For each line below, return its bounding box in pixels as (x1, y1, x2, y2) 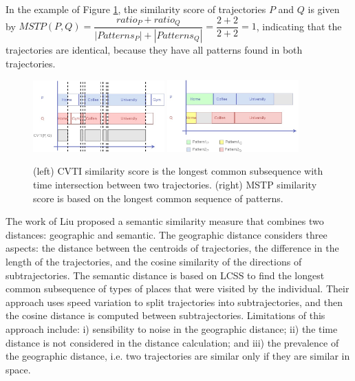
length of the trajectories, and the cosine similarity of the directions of (6, 254, 302, 269)
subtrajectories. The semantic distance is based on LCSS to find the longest (6, 268, 325, 282)
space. (6, 362, 31, 376)
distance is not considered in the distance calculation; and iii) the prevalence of (6, 335, 339, 349)
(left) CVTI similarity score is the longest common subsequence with (33, 164, 323, 178)
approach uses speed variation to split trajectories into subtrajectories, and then (6, 294, 343, 309)
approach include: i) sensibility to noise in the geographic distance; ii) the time (6, 322, 338, 336)
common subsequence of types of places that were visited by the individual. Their (6, 281, 349, 296)
